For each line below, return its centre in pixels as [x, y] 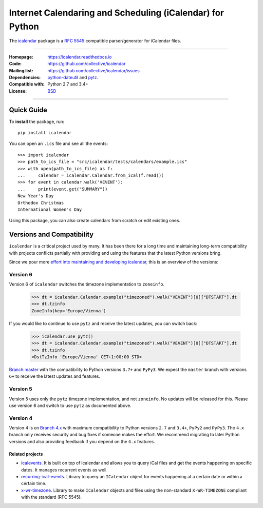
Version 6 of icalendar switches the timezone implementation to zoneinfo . [87, 284]
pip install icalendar [45, 132]
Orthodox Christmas [41, 203]
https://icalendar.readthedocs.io [80, 57]
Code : [15, 64]
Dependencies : [25, 77]
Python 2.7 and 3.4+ [68, 84]
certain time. [34, 484]
